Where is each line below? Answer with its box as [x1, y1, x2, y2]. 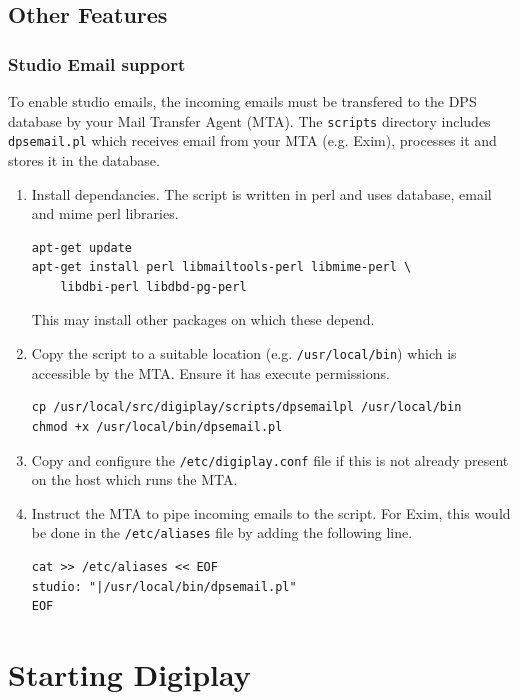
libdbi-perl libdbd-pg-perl [60, 279, 247, 294]
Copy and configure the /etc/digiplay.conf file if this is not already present [31, 449, 509, 470]
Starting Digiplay [8, 653, 251, 694]
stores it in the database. [8, 149, 160, 170]
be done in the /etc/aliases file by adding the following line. [31, 522, 413, 543]
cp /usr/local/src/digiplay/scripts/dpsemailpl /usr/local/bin [31, 400, 462, 415]
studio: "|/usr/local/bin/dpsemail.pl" [31, 579, 297, 594]
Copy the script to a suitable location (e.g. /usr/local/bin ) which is [31, 343, 457, 364]
